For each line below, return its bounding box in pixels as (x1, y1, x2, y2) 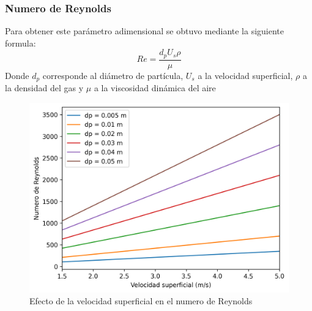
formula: (5, 36, 36, 49)
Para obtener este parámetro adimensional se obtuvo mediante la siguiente (5, 24, 284, 37)
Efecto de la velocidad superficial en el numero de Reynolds (29, 294, 253, 307)
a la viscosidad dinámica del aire (94, 81, 216, 94)
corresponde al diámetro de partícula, (42, 69, 184, 81)
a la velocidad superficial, (198, 69, 293, 81)
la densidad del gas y (5, 81, 84, 94)
